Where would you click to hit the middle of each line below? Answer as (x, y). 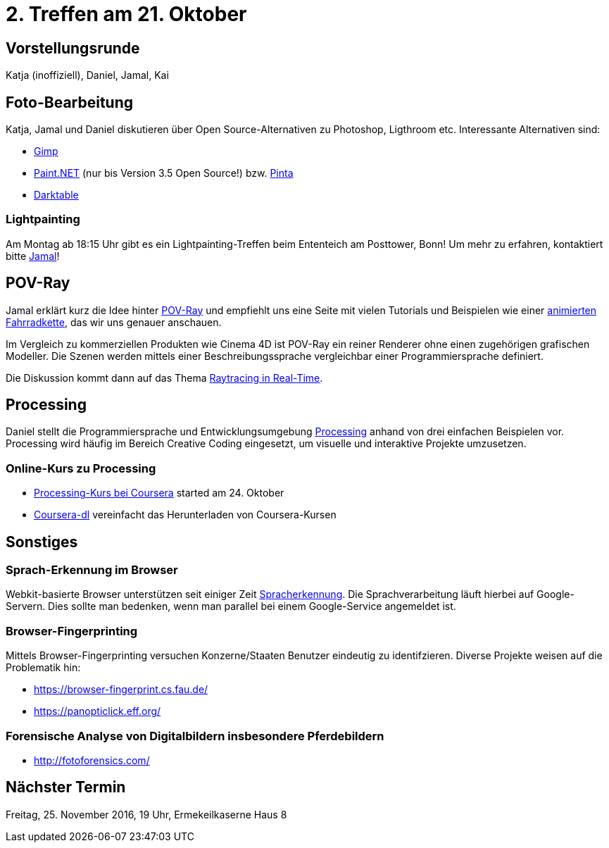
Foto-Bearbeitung (70, 102)
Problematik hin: (43, 668)
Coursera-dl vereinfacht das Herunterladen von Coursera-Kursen (185, 515)
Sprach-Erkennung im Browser (92, 570)
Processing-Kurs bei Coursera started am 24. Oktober (159, 493)
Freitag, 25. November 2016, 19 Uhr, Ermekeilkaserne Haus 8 (146, 814)
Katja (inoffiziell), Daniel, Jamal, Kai (87, 75)
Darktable (56, 195)
